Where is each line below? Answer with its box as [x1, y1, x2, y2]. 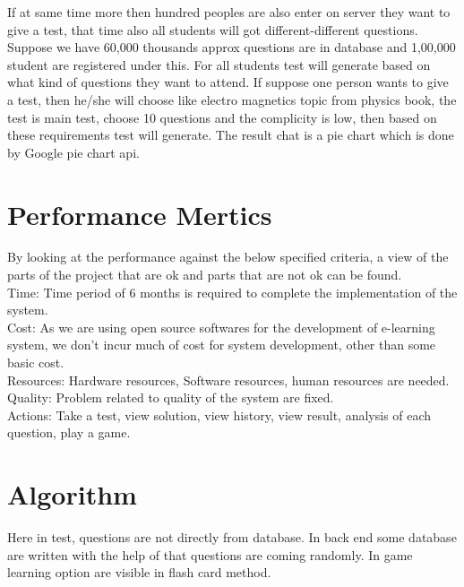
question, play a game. [7, 423, 131, 442]
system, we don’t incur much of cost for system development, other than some [7, 335, 436, 354]
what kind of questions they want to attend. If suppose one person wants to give [7, 73, 449, 91]
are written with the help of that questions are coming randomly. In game [7, 545, 413, 564]
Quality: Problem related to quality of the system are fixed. [7, 388, 334, 407]
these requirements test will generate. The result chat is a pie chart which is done [7, 125, 454, 144]
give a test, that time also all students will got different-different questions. [7, 20, 418, 39]
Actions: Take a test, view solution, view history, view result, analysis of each [7, 405, 432, 424]
